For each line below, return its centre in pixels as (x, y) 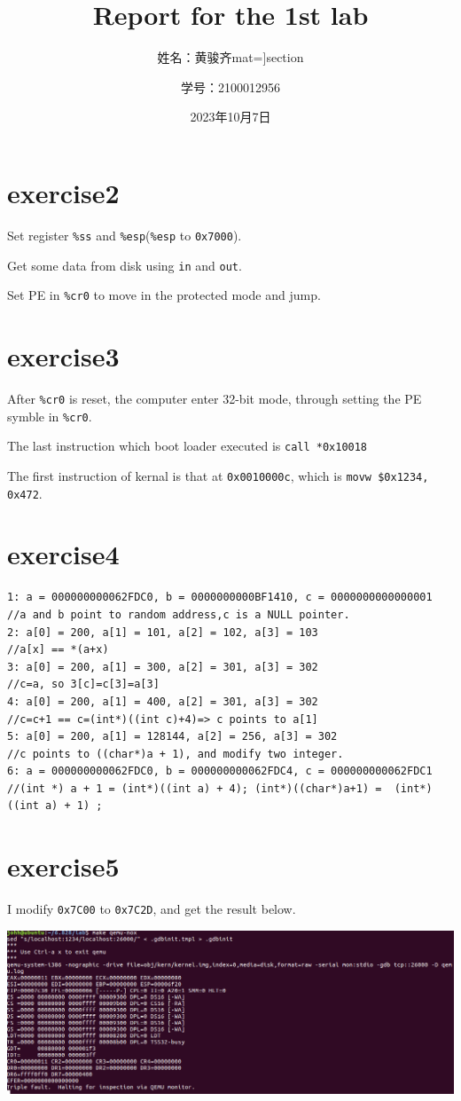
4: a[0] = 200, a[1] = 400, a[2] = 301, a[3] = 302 (163, 701)
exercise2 (63, 192)
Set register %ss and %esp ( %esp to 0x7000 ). (125, 235)
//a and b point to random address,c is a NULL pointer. (179, 614)
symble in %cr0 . (50, 416)
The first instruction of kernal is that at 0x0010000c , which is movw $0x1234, (218, 475)
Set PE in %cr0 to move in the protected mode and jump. (164, 295)
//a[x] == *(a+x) (58, 650)
